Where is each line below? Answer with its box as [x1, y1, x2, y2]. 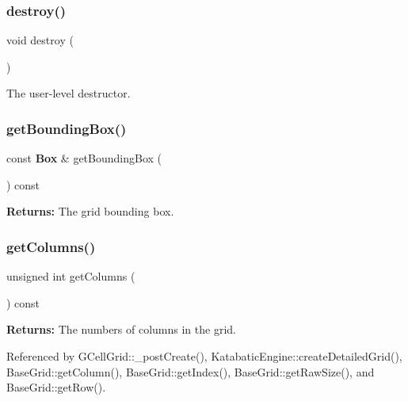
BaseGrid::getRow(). [6, 379, 106, 395]
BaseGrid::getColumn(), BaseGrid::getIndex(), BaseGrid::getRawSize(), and [6, 363, 375, 380]
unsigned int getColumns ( [6, 268, 135, 285]
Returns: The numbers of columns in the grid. [6, 321, 236, 338]
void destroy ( [6, 32, 74, 48]
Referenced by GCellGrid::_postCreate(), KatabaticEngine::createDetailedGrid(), [6, 348, 402, 364]
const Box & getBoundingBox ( [6, 150, 162, 166]
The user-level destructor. [6, 85, 131, 101]
